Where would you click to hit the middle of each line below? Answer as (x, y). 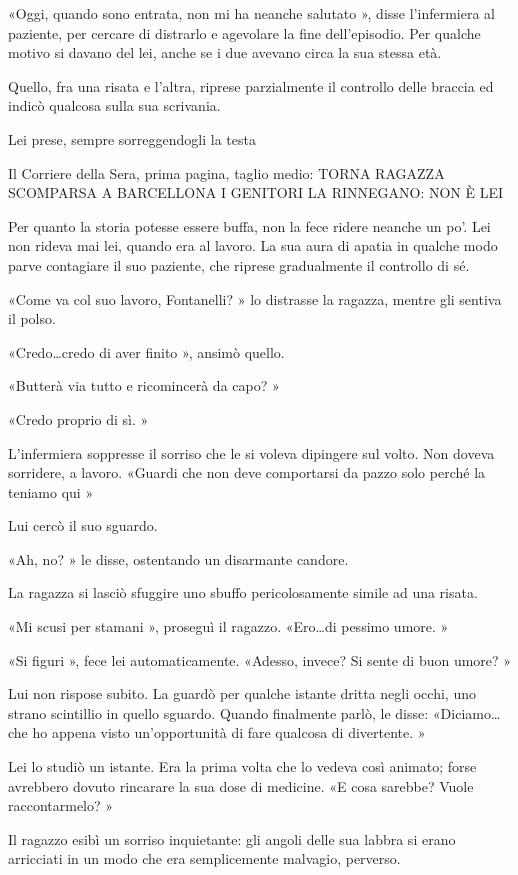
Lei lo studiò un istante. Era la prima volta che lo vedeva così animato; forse (242, 766)
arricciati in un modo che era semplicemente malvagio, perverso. (204, 858)
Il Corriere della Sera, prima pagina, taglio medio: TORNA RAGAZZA (226, 172)
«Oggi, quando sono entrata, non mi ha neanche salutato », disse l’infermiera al (251, 13)
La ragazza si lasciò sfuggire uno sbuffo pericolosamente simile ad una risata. (243, 592)
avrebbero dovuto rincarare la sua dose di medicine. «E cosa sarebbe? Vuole (241, 785)
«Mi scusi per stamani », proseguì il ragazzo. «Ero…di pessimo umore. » (228, 626)
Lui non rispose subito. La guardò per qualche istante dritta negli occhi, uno (242, 693)
